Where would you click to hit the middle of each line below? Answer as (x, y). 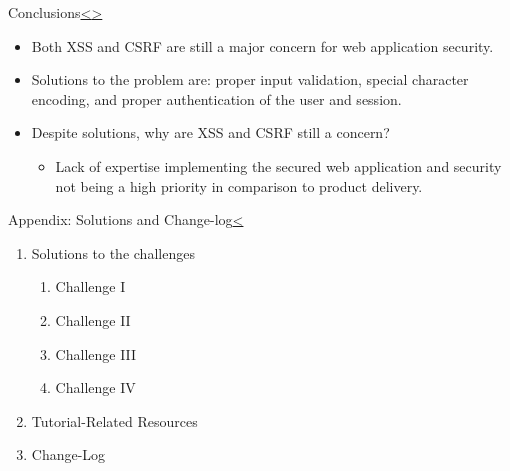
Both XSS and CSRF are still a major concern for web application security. (262, 45)
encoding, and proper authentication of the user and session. (216, 98)
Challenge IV (95, 387)
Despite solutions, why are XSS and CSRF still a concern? (210, 132)
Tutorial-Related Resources (114, 420)
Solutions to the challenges (113, 252)
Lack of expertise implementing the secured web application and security (278, 165)
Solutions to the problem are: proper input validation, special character (250, 79)
